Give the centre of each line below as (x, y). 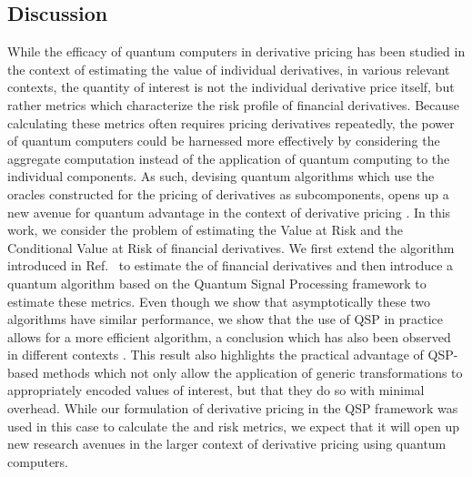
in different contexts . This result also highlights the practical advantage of (216, 355)
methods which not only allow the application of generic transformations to (252, 372)
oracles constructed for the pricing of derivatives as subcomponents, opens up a (228, 193)
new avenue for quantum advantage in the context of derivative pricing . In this (229, 212)
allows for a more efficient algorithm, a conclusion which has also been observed (229, 336)
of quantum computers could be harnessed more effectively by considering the (224, 141)
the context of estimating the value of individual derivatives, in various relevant (229, 69)
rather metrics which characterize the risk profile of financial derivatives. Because (233, 104)
